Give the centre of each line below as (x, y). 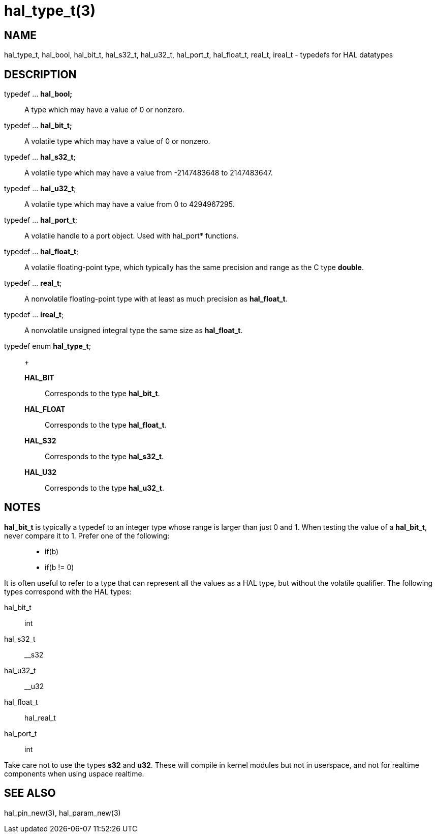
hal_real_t (40, 718)
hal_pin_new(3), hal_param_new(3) (63, 813)
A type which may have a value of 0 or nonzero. (104, 110)
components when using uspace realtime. (74, 773)
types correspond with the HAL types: (68, 591)
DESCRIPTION (40, 74)
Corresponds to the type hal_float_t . (106, 425)
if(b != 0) (59, 567)
